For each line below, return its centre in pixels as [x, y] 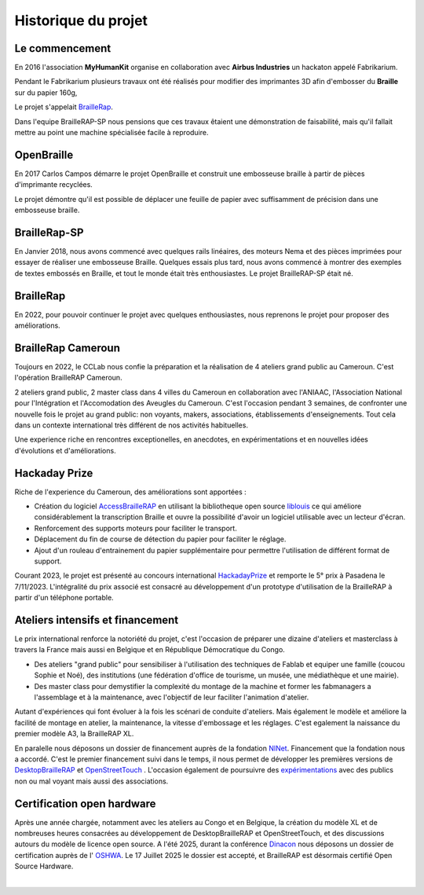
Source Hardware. [44, 866]
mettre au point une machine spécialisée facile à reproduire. [111, 133]
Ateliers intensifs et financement [97, 620]
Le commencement [63, 48]
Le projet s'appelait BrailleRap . [64, 107]
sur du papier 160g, [46, 92]
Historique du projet [81, 20]
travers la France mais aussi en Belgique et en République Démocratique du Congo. [150, 650]
